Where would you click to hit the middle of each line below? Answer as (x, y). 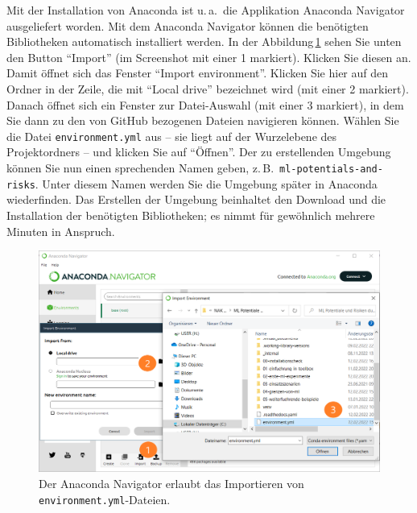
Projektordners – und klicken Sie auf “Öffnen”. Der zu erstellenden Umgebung (199, 152)
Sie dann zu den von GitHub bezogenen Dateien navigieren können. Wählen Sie (203, 120)
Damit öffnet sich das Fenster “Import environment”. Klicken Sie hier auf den (198, 73)
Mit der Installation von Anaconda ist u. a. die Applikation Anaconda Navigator (206, 10)
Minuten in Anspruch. (61, 231)
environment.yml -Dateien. (105, 499)
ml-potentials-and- (331, 169)
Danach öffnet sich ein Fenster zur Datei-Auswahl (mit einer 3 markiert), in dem (205, 104)
